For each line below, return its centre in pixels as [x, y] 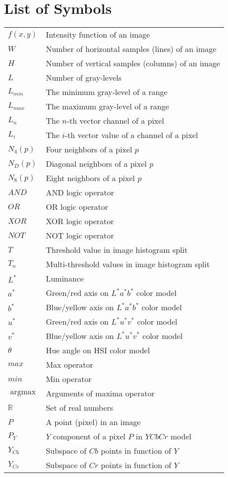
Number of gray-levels [83, 78]
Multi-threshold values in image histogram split [128, 264]
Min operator [69, 379]
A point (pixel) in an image [93, 422]
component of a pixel [89, 436]
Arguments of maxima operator [100, 393]
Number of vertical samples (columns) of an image [133, 63]
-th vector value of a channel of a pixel [132, 135]
